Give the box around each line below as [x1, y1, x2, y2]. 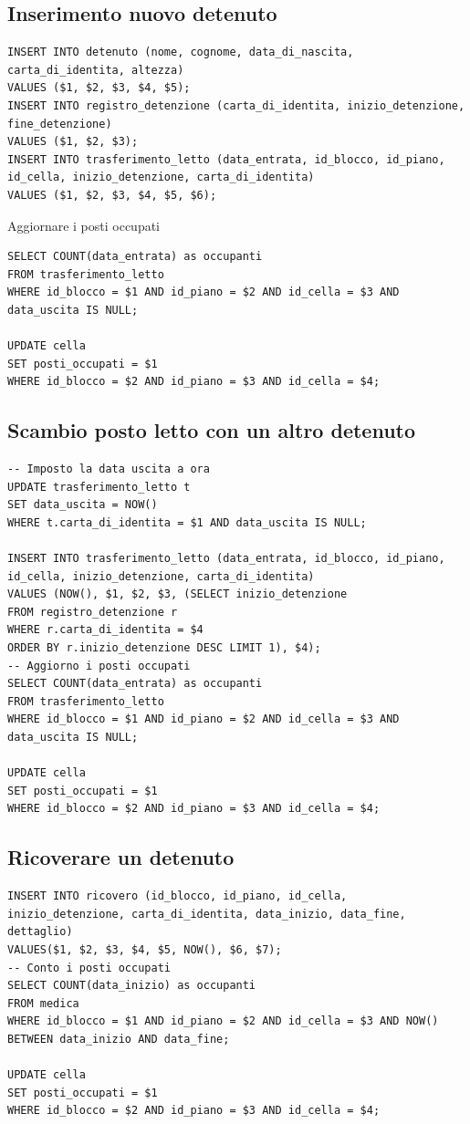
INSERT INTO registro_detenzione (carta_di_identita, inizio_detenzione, [7, 99, 465, 112]
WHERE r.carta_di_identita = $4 [7, 623, 204, 637]
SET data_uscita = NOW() [7, 498, 158, 512]
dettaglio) [7, 925, 73, 939]
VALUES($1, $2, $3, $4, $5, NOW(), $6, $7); [7, 942, 282, 956]
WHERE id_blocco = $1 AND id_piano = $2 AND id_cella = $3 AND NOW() [7, 1015, 439, 1028]
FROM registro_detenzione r [7, 605, 178, 619]
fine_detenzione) [7, 117, 112, 130]
